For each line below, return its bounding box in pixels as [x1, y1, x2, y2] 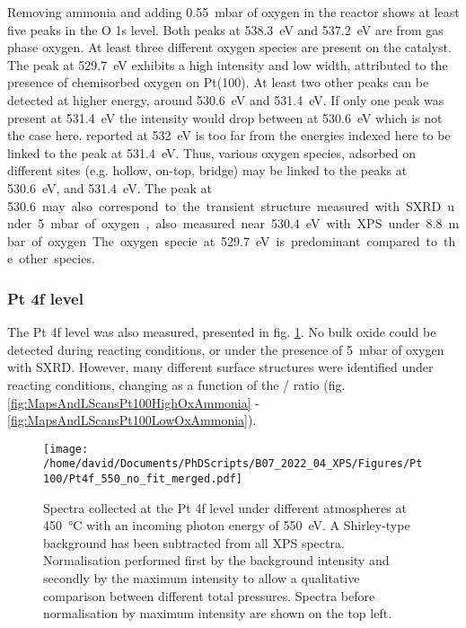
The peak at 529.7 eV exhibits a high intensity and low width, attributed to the [7, 55, 448, 74]
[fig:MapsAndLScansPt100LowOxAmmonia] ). [7, 411, 257, 429]
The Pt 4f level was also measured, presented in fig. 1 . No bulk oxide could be [7, 323, 436, 341]
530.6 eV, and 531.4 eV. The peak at [7, 178, 212, 197]
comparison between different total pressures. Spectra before [43, 586, 375, 605]
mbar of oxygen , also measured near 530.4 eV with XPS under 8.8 [50, 214, 443, 233]
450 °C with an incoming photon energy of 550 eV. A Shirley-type [43, 516, 410, 535]
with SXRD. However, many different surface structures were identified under [7, 358, 434, 376]
